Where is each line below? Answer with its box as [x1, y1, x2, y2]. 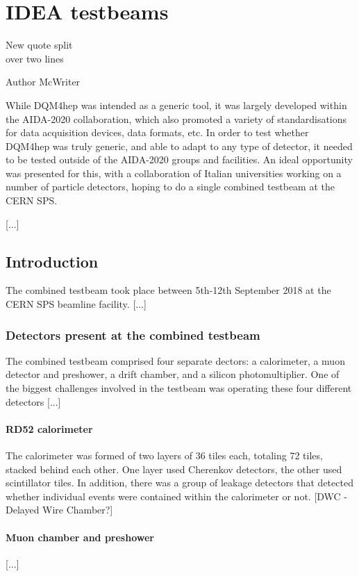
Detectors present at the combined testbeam [6, 326, 260, 343]
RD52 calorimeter [6, 421, 93, 436]
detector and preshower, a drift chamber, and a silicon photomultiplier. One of [6, 367, 340, 381]
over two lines [6, 51, 64, 65]
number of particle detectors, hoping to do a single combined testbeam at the [6, 179, 335, 194]
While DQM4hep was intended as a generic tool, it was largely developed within [6, 97, 347, 112]
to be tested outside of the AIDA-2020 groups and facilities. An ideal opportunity [6, 152, 353, 167]
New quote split [6, 38, 73, 52]
